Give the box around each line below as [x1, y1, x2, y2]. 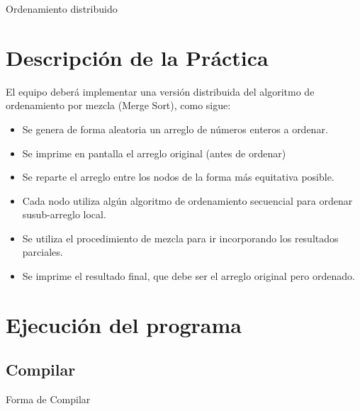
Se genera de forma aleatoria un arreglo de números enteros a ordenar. [22, 121, 328, 136]
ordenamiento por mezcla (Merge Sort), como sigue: [6, 98, 231, 113]
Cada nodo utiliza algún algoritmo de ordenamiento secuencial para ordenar [22, 193, 353, 208]
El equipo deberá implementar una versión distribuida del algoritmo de [6, 84, 315, 98]
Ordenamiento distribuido [6, 1, 118, 16]
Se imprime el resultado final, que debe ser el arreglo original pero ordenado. [22, 269, 355, 283]
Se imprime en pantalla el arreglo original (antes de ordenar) [22, 145, 286, 160]
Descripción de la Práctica [6, 43, 269, 72]
